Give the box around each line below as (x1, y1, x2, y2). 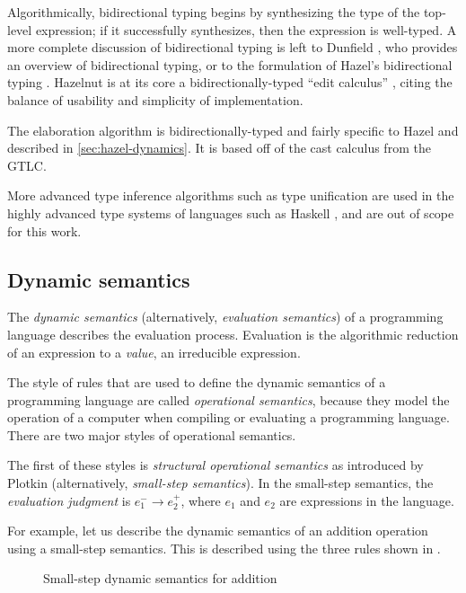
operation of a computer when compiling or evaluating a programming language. (7, 408, 450, 427)
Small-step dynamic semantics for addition (43, 569, 277, 588)
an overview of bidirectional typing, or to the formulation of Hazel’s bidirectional (7, 55, 453, 74)
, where (180, 491, 221, 509)
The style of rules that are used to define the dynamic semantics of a (7, 373, 386, 392)
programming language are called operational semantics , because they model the (7, 390, 450, 409)
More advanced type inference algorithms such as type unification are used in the (7, 186, 454, 205)
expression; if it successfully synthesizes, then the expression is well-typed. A (35, 20, 457, 39)
